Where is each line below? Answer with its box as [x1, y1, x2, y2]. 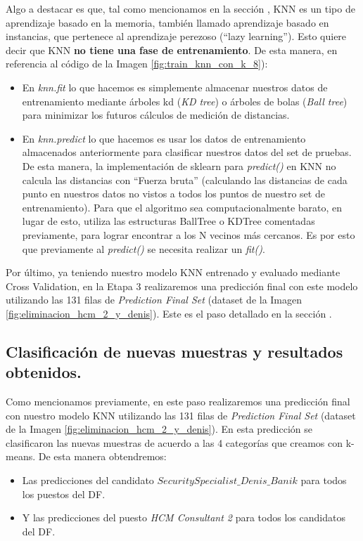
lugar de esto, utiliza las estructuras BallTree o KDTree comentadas [22, 214, 315, 228]
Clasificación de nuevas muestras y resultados [6, 340, 343, 362]
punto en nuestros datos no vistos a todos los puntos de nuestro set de [22, 186, 325, 201]
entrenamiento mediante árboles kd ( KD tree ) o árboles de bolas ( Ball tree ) [22, 93, 348, 108]
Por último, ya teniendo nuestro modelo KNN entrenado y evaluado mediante [6, 265, 340, 280]
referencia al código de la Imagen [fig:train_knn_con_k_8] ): [6, 56, 268, 71]
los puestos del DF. [22, 486, 106, 501]
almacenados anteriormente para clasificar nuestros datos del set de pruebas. [22, 145, 352, 159]
